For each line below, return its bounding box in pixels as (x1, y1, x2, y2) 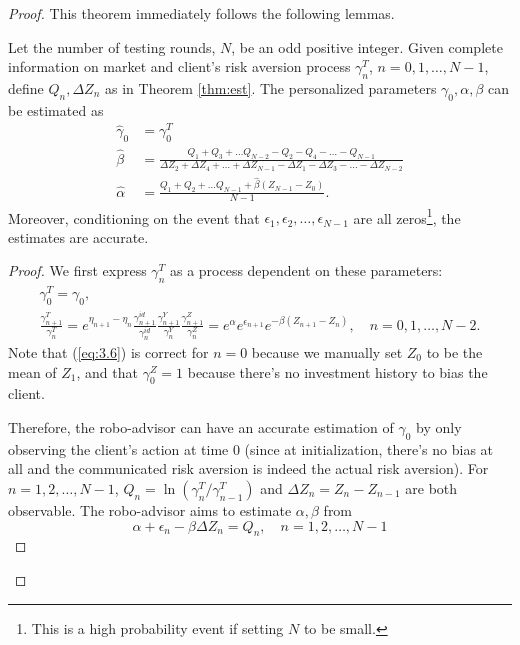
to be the (426, 341, 483, 362)
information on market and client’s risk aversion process (8, 56, 351, 77)
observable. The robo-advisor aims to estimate (8, 499, 292, 520)
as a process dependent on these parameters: (169, 260, 443, 281)
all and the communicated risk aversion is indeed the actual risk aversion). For (8, 458, 489, 479)
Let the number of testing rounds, (8, 36, 216, 57)
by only (416, 416, 462, 437)
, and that (76, 361, 138, 382)
